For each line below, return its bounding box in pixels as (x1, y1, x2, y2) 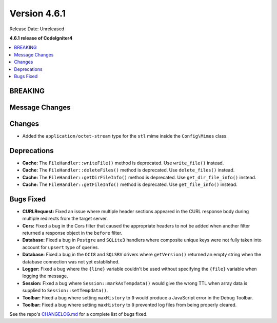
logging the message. (22, 273, 68, 279)
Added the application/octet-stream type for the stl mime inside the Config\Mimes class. (22, 132, 228, 139)
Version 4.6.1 (9, 8, 66, 19)
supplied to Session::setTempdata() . (22, 288, 108, 294)
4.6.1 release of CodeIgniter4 (9, 35, 73, 41)
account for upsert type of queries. (22, 244, 100, 250)
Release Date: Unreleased (9, 26, 65, 32)
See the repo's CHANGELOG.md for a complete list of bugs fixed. (9, 311, 148, 317)
